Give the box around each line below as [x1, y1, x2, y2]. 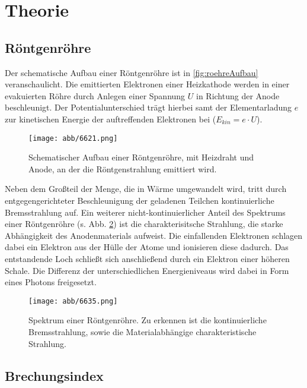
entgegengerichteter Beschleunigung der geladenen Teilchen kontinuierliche [5, 194, 274, 206]
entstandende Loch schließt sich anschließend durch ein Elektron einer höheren [5, 252, 290, 264]
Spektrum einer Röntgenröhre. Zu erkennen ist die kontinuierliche [28, 314, 267, 326]
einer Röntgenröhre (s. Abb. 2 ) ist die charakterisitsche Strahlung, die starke [5, 217, 283, 230]
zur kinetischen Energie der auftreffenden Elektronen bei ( [5, 112, 216, 125]
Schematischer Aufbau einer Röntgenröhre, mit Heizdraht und [28, 151, 254, 163]
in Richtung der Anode [196, 89, 280, 102]
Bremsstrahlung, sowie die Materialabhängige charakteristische [28, 325, 257, 337]
